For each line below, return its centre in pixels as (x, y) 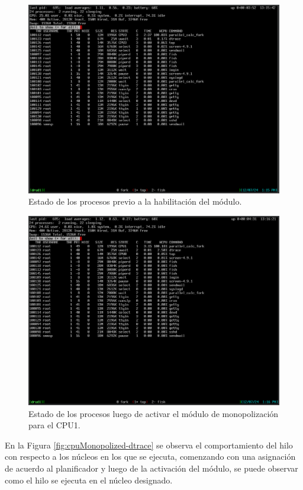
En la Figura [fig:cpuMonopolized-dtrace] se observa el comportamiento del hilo (149, 445)
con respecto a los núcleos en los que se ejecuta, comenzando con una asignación (150, 456)
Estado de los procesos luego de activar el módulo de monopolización (154, 413)
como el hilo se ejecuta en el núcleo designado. (89, 480)
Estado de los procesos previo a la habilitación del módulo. (135, 201)
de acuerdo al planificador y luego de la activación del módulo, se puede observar (151, 468)
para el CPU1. (54, 425)
